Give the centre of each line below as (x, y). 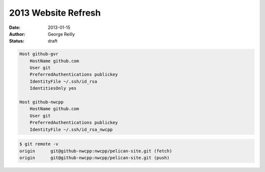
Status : (17, 41)
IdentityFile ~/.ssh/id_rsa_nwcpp (71, 129)
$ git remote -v (39, 144)
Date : (15, 27)
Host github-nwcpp (41, 102)
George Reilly (61, 34)
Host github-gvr (39, 54)
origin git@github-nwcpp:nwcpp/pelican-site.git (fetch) (96, 151)
